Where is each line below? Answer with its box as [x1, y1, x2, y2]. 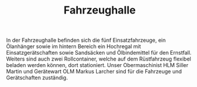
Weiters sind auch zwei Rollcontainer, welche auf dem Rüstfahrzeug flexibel [6, 55, 192, 62]
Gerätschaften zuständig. [6, 74, 68, 81]
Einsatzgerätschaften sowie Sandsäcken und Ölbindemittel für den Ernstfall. [6, 49, 192, 56]
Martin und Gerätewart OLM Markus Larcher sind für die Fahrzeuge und [6, 68, 182, 75]
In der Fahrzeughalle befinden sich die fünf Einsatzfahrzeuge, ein [6, 36, 166, 44]
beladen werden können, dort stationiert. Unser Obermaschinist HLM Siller [6, 62, 189, 69]
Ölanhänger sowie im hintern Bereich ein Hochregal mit [6, 43, 141, 50]
